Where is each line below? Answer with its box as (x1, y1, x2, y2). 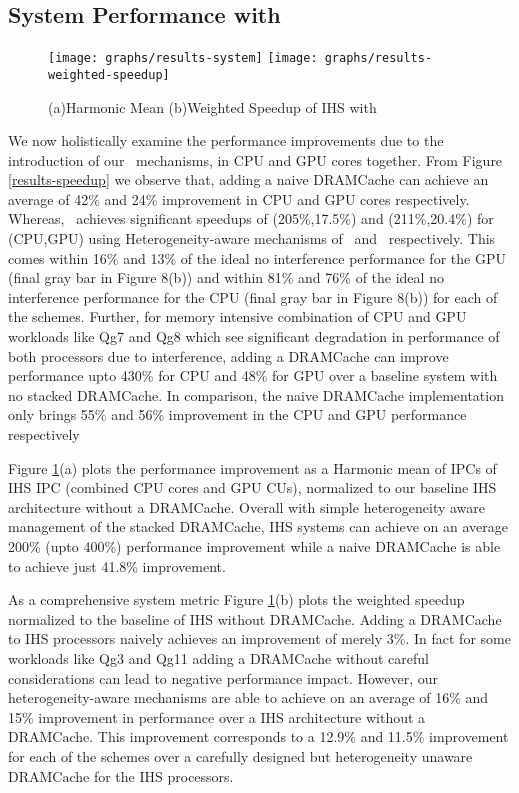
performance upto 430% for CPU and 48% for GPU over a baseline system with (8, 365, 498, 386)
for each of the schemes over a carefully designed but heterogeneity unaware (8, 745, 473, 766)
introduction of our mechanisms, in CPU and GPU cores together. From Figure (8, 149, 503, 170)
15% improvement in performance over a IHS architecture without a (8, 706, 426, 727)
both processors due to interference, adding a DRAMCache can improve (8, 345, 449, 366)
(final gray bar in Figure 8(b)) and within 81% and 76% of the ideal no (8, 267, 444, 288)
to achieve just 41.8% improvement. (8, 555, 226, 576)
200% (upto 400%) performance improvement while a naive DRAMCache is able (8, 535, 501, 556)
